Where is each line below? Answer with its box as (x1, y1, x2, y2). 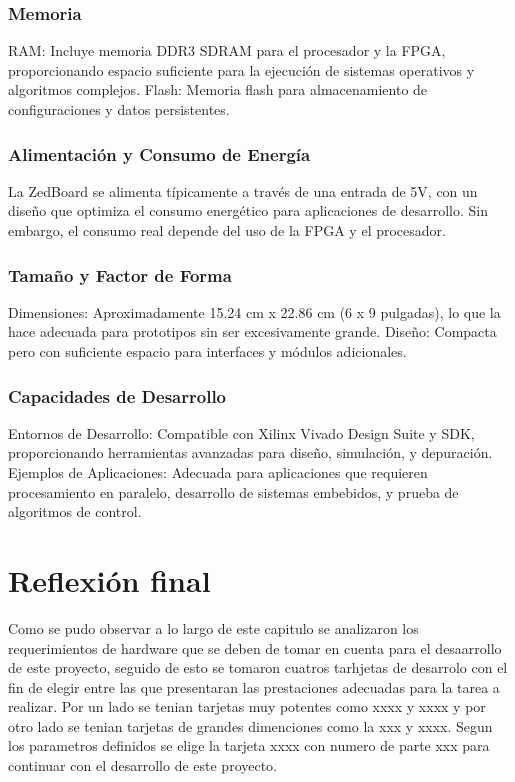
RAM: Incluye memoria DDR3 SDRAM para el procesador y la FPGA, (8, 40, 446, 61)
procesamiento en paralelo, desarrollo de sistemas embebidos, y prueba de (8, 481, 459, 502)
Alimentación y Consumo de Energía (8, 141, 311, 166)
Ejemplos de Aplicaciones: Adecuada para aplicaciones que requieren (8, 462, 428, 482)
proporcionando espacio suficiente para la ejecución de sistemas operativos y (8, 59, 475, 80)
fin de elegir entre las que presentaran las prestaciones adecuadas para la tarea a (8, 676, 500, 697)
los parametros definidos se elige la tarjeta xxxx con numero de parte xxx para (8, 735, 490, 756)
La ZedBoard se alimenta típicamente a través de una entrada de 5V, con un (8, 180, 478, 201)
